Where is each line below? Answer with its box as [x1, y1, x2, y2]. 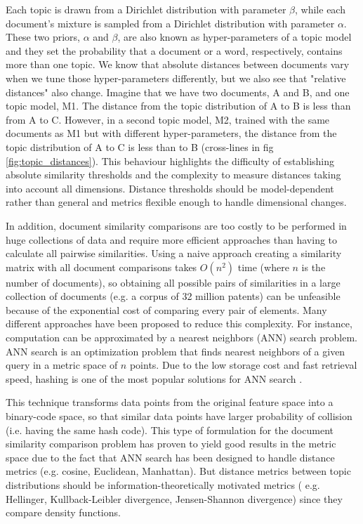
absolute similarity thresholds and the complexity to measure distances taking [6, 167, 341, 182]
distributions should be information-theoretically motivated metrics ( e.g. [6, 478, 320, 492]
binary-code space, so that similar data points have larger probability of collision [6, 409, 352, 424]
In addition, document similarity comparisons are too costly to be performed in [6, 218, 347, 232]
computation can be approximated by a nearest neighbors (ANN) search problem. [6, 330, 357, 345]
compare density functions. [6, 505, 121, 520]
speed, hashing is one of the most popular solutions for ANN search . [6, 371, 303, 386]
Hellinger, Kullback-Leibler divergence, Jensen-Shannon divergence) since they [6, 491, 343, 506]
